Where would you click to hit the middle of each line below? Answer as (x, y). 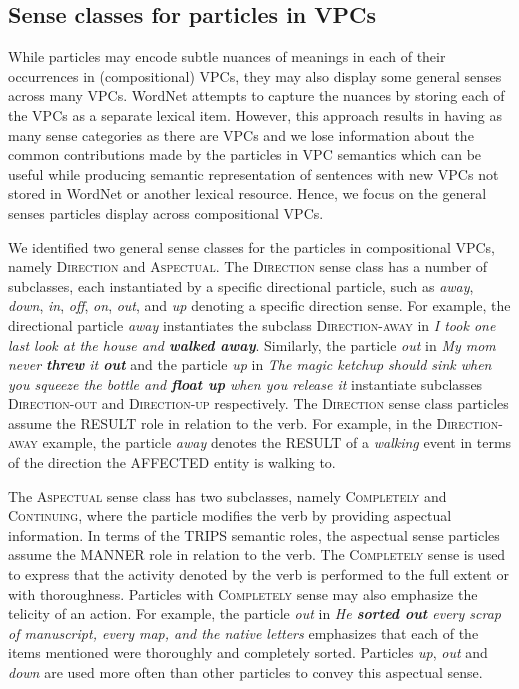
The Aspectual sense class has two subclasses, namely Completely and (227, 495)
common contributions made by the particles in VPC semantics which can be (245, 154)
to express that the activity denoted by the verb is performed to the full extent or (258, 574)
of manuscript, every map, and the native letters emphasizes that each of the (243, 632)
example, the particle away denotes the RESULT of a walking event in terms (277, 442)
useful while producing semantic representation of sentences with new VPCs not (253, 173)
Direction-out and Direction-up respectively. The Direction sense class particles (258, 403)
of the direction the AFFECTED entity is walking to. (172, 462)
